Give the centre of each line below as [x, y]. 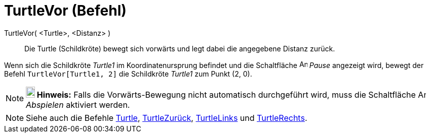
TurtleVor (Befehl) [65, 11]
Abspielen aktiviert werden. [78, 105]
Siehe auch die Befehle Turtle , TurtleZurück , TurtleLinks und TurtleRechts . [167, 118]
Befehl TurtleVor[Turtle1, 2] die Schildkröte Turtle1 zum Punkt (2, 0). [128, 74]
